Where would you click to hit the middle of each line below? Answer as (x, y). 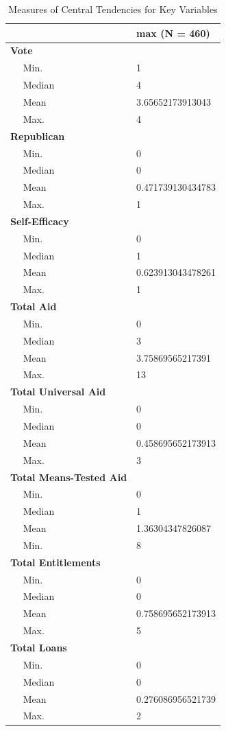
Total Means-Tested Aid (69, 477)
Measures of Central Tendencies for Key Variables (113, 9)
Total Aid (34, 306)
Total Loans (39, 647)
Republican (38, 136)
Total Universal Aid (58, 392)
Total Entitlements (55, 562)
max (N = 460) (173, 33)
